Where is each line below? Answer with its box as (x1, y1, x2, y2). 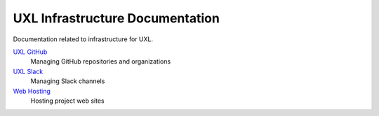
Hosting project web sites (30, 96, 105, 105)
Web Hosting (13, 87, 51, 95)
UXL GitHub (13, 48, 48, 56)
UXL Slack (13, 67, 44, 75)
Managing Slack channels (30, 77, 105, 85)
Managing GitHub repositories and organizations (30, 57, 171, 66)
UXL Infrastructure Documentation (13, 10, 220, 26)
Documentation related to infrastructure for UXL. (13, 35, 154, 43)
